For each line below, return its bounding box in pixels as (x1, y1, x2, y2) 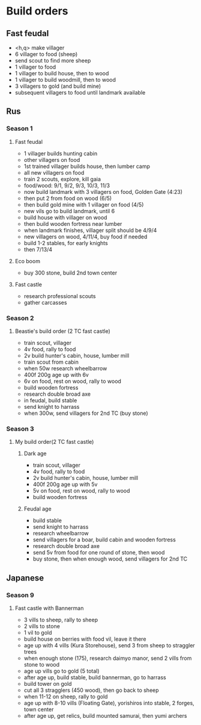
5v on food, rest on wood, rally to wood (32, 487, 130, 494)
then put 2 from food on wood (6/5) (23, 194, 112, 202)
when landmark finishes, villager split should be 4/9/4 (23, 226, 157, 234)
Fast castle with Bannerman (14, 604, 84, 612)
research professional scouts (23, 292, 96, 299)
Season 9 (6, 591, 34, 599)
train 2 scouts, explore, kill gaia (23, 175, 101, 182)
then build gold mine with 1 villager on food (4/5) (23, 201, 144, 208)
